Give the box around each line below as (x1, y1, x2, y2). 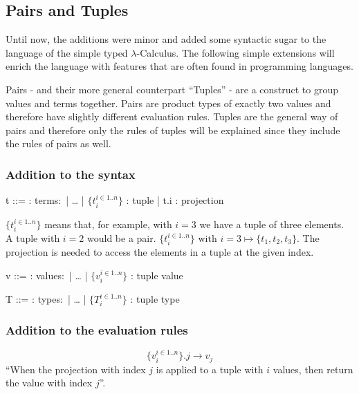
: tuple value (130, 268, 183, 283)
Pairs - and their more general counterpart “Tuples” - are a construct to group (6, 82, 339, 96)
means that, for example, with (44, 216, 172, 231)
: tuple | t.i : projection (126, 193, 224, 207)
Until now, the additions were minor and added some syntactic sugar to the (6, 32, 326, 46)
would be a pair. (87, 231, 156, 245)
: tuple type (130, 292, 180, 306)
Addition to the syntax (6, 165, 136, 182)
